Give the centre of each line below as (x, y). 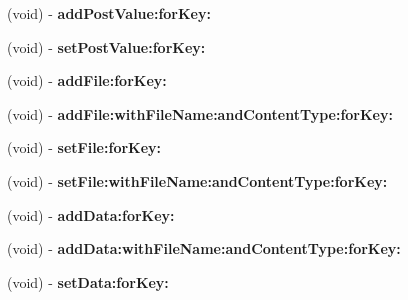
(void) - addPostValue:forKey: (109, 13)
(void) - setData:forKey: (88, 281)
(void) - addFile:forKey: (87, 80)
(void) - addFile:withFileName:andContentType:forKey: (200, 113)
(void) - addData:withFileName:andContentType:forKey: (204, 248)
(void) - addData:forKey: (91, 214)
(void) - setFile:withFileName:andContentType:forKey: (197, 180)
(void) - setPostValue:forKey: (106, 46)
